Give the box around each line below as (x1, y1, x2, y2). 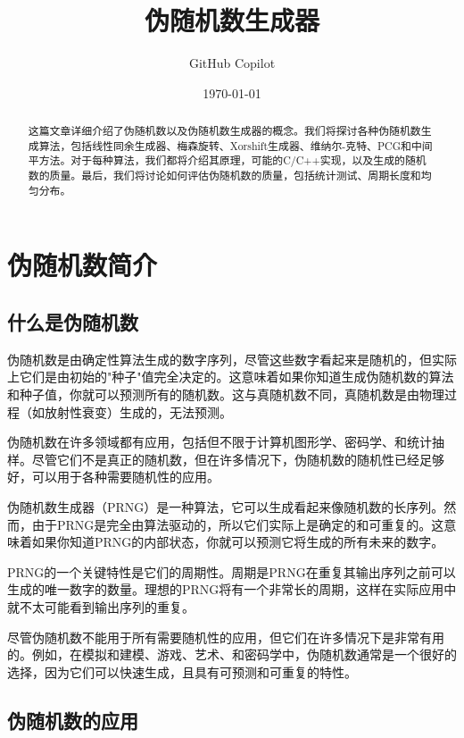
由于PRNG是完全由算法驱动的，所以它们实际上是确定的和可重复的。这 (31, 515, 444, 533)
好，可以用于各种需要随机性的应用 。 (7, 467, 220, 486)
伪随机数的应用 (7, 706, 138, 734)
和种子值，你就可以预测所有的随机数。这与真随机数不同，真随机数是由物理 (7, 384, 444, 403)
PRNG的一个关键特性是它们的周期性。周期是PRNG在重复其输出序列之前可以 (7, 562, 456, 581)
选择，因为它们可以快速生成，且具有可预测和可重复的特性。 (7, 662, 357, 681)
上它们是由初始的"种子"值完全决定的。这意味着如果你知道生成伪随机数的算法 (7, 367, 454, 386)
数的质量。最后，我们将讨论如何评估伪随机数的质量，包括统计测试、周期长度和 (28, 168, 421, 183)
